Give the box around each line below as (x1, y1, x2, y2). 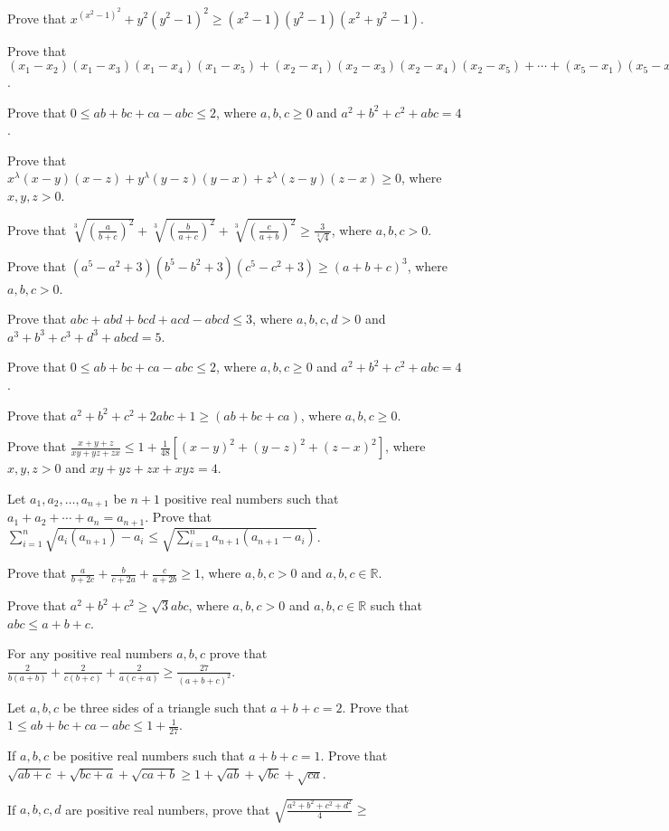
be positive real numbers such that (52, 746, 245, 765)
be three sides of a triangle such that (62, 697, 267, 716)
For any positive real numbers (7, 644, 173, 663)
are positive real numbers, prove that (65, 799, 270, 818)
